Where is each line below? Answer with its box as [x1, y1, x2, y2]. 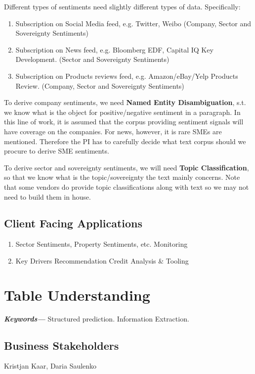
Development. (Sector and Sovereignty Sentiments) [15, 54, 170, 64]
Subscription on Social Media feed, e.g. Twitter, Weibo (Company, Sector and [15, 18, 252, 28]
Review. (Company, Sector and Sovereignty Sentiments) [15, 80, 184, 91]
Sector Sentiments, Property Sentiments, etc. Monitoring [15, 239, 188, 249]
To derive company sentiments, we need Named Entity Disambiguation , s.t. [4, 97, 246, 107]
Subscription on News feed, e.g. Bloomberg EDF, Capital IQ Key [15, 44, 213, 54]
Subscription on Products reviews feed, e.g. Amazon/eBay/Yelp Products [15, 70, 238, 81]
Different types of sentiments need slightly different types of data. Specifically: [4, 1, 241, 11]
